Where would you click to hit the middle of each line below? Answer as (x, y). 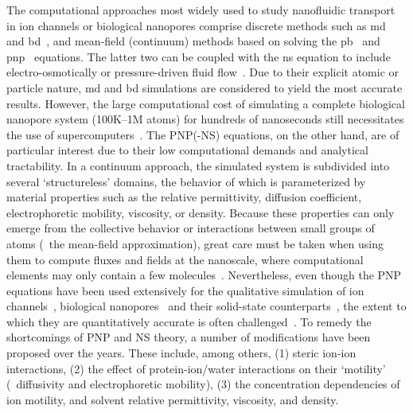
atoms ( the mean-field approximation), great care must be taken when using (195, 243)
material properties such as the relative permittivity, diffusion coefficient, (184, 197)
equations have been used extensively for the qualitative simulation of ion (185, 290)
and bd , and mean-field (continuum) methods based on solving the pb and (193, 41)
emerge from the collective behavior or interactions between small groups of (191, 228)
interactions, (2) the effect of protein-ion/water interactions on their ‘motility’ (196, 368)
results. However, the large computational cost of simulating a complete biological (206, 103)
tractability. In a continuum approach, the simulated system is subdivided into (198, 165)
